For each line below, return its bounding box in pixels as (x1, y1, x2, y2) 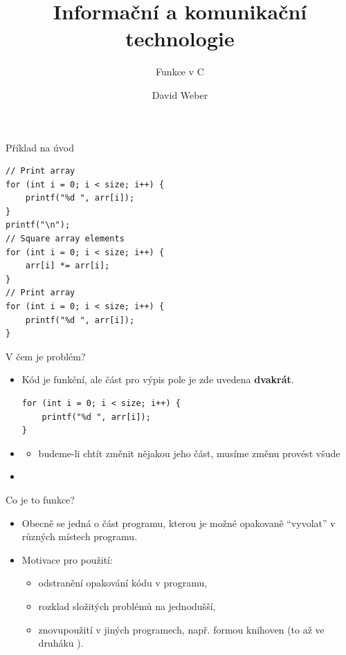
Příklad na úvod (6, 140, 75, 154)
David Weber (152, 87, 208, 102)
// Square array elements (6, 234, 125, 244)
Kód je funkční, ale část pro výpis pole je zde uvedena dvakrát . (21, 372, 294, 387)
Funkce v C (156, 64, 204, 79)
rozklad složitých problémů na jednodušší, (38, 598, 216, 613)
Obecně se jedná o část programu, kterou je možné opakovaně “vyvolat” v (21, 515, 336, 530)
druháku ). (38, 636, 84, 650)
